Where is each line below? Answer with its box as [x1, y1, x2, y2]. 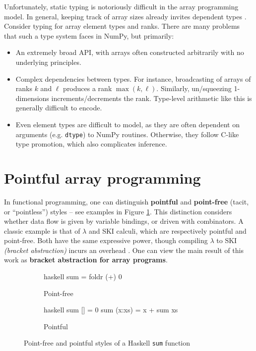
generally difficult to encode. [15, 102, 102, 113]
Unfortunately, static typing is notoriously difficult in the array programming [4, 1, 239, 11]
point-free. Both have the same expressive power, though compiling [4, 235, 208, 246]
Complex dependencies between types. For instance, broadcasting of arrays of [15, 73, 251, 84]
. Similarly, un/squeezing [156, 83, 232, 94]
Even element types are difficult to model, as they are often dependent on [15, 119, 240, 129]
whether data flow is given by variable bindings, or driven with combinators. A [4, 216, 244, 226]
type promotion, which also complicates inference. [15, 139, 167, 149]
